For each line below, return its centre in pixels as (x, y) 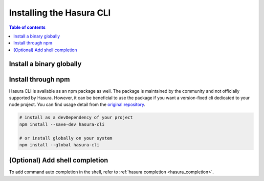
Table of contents (27, 27)
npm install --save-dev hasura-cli (62, 124)
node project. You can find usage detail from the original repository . (77, 104)
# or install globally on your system (66, 138)
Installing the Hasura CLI (60, 13)
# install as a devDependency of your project (76, 118)
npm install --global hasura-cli (59, 145)
